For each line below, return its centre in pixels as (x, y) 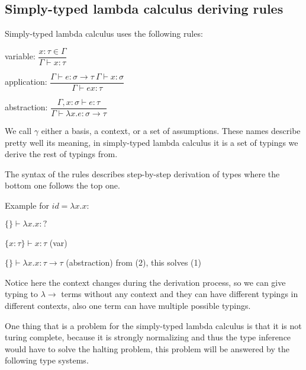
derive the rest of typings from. (61, 154)
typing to (22, 294)
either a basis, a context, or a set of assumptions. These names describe (171, 130)
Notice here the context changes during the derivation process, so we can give (145, 282)
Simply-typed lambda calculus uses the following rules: (104, 34)
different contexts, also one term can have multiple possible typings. (128, 305)
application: (26, 82)
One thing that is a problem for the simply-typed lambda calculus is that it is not (153, 325)
